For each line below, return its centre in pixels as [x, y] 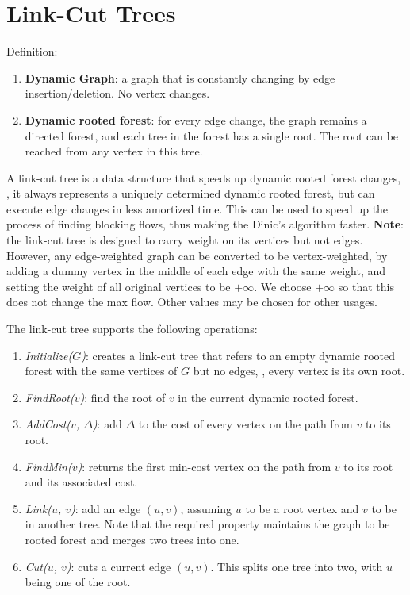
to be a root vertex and [302, 508]
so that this [366, 286]
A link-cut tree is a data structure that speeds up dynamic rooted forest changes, [204, 177]
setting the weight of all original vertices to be [119, 286]
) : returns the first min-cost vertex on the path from [204, 466]
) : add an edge [106, 508]
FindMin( [48, 466]
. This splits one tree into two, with [297, 566]
